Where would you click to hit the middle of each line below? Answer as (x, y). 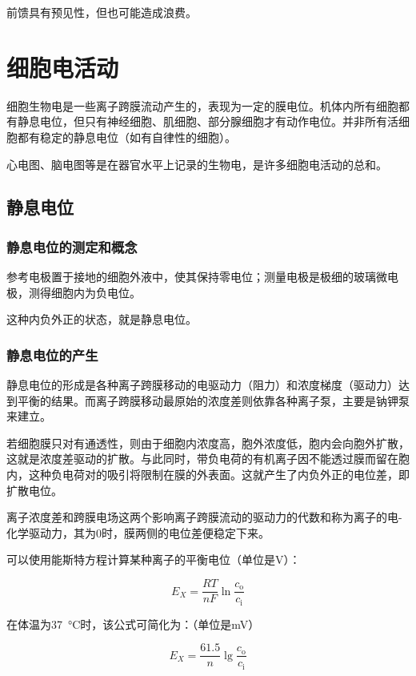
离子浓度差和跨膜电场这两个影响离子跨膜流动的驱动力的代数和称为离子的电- (204, 517)
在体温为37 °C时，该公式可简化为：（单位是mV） (133, 624)
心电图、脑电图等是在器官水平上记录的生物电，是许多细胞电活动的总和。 (197, 164)
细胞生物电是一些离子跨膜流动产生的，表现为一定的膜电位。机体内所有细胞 (202, 105)
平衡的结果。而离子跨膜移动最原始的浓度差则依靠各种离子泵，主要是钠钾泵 (213, 400)
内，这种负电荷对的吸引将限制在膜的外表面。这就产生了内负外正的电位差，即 (208, 475)
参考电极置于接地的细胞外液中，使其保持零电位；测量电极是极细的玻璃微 (197, 277)
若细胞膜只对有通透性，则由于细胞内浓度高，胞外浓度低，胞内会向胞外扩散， (208, 443)
